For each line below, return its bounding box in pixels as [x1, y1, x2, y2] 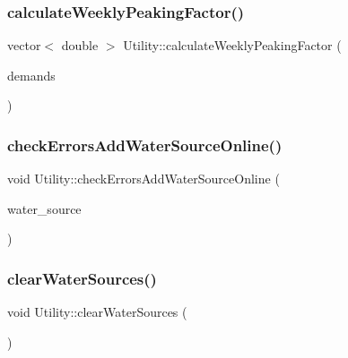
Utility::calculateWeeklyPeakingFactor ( [123, 36, 342, 55]
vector [7, 36, 41, 55]
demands [7, 65, 56, 84]
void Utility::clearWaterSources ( [7, 303, 187, 321]
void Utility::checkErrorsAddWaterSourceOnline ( [7, 169, 280, 188]
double [61, 36, 99, 55]
